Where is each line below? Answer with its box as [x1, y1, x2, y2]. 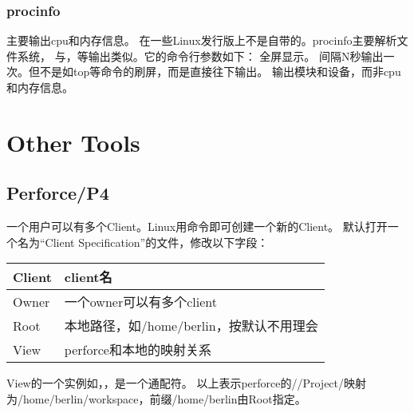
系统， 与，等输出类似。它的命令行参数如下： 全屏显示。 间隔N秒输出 [17, 47, 384, 64]
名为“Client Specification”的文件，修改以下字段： [17, 233, 269, 250]
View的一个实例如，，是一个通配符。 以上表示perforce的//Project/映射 [6, 375, 367, 391]
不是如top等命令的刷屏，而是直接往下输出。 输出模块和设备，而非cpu [39, 63, 401, 80]
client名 [64, 268, 112, 287]
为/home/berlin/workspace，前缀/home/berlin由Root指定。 [6, 390, 306, 407]
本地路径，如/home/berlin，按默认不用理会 [64, 316, 318, 336]
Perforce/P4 [6, 181, 109, 205]
